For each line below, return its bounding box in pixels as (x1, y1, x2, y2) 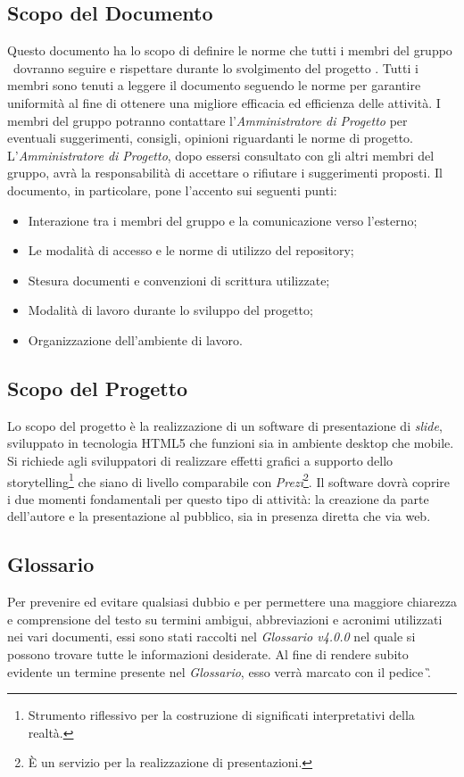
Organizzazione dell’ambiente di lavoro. (28, 330, 243, 349)
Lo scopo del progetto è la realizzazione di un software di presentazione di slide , (7, 416, 443, 434)
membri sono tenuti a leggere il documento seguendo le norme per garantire (7, 76, 421, 95)
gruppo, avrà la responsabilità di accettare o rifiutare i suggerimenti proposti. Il (7, 163, 443, 182)
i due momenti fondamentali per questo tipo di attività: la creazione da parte (7, 489, 429, 508)
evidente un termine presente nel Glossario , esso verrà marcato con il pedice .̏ (7, 662, 431, 681)
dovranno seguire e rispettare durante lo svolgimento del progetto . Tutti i (12, 58, 418, 77)
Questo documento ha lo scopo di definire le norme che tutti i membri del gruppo (7, 41, 452, 60)
